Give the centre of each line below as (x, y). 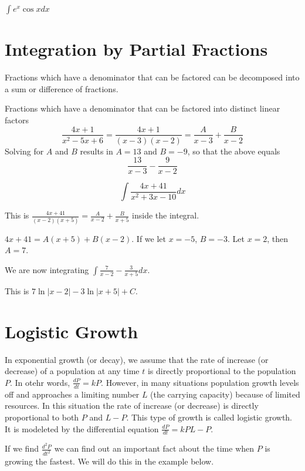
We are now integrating (47, 269)
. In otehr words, (40, 382)
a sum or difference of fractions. (62, 88)
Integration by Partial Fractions (136, 49)
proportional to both (42, 417)
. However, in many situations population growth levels (200, 382)
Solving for (24, 151)
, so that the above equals (234, 151)
